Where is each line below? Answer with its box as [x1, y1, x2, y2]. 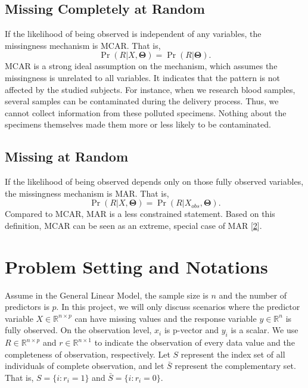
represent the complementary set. [175, 359, 296, 372]
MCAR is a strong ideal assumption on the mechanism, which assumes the [5, 60, 278, 72]
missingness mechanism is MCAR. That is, [5, 39, 161, 51]
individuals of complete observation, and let [5, 359, 164, 372]
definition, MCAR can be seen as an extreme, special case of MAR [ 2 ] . [5, 219, 262, 231]
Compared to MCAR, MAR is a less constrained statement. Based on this [5, 207, 275, 220]
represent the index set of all [181, 347, 285, 360]
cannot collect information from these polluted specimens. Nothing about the [5, 106, 287, 119]
